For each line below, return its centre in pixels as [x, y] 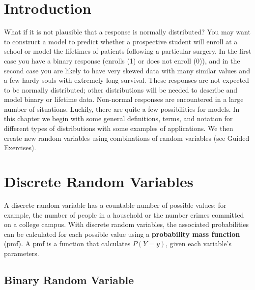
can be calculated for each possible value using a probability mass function [122, 234]
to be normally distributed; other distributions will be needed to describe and [121, 89]
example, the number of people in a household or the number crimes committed [124, 214]
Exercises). [20, 147]
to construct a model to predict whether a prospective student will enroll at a [121, 41]
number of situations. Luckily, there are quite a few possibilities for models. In [122, 109]
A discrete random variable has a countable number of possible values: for [115, 205]
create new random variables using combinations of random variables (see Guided [127, 138]
